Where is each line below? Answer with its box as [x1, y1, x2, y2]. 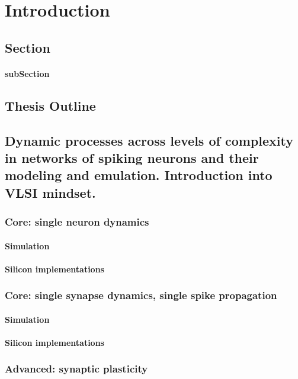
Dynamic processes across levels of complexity [5, 131, 293, 149]
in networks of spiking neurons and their [5, 148, 259, 166]
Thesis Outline [5, 96, 96, 114]
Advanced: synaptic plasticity [5, 361, 148, 376]
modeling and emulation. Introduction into [5, 166, 273, 184]
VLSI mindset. [5, 183, 96, 201]
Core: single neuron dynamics [5, 214, 149, 229]
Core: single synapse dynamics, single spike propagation [5, 288, 277, 303]
